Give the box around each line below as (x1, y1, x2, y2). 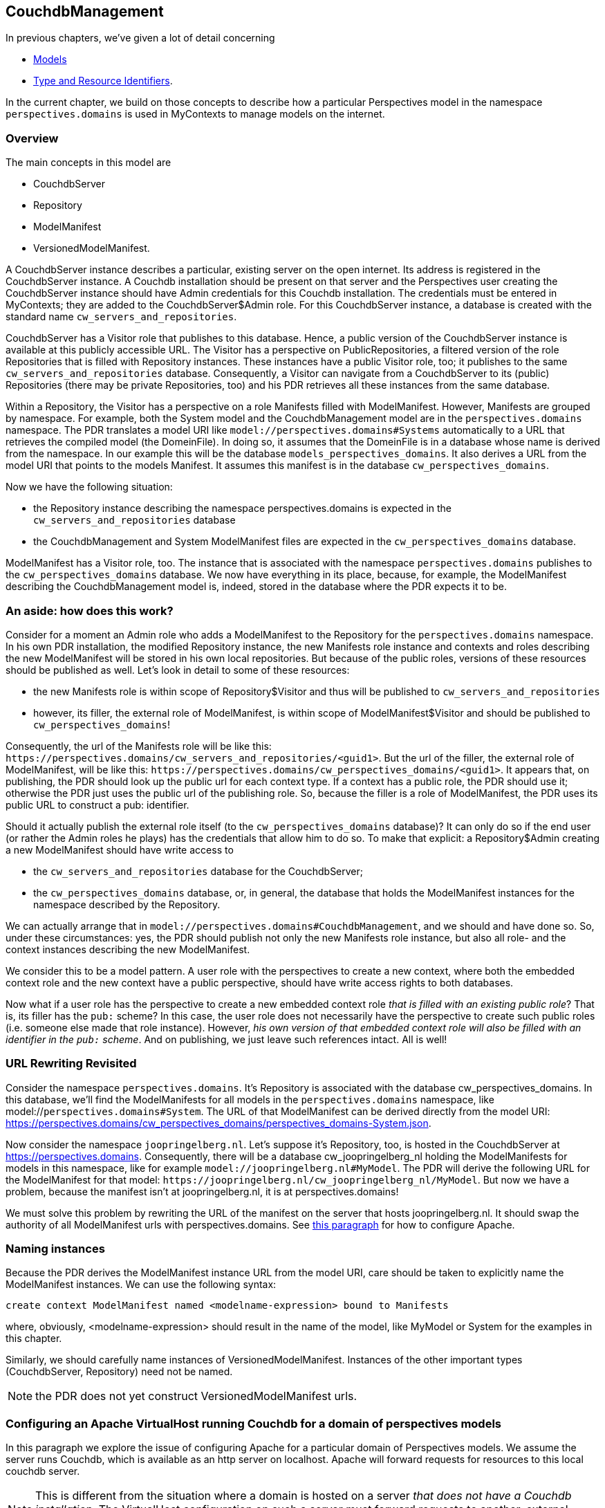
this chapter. (6, 1332, 62, 1345)
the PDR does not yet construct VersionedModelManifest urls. (35, 1389, 357, 1404)
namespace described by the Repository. (33, 898, 221, 910)
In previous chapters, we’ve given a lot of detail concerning (6, 32, 275, 44)
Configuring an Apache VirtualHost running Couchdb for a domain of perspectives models (6, 1416, 502, 1431)
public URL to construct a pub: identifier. (6, 798, 189, 811)
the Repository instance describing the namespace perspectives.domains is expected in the (33, 502, 452, 515)
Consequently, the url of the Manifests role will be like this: (6, 739, 272, 752)
